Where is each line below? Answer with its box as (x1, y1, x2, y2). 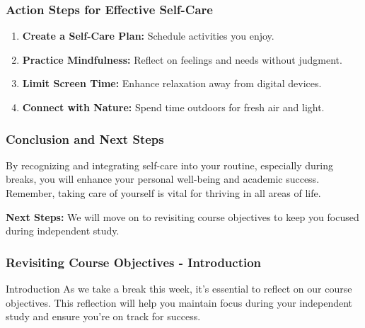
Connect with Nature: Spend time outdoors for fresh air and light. (22, 100, 325, 114)
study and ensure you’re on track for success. (6, 309, 201, 324)
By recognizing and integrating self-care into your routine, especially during (6, 157, 334, 172)
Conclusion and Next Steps (6, 130, 164, 147)
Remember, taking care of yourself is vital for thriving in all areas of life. (6, 186, 321, 200)
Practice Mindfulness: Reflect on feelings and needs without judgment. (22, 52, 342, 67)
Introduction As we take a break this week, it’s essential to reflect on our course (6, 281, 352, 295)
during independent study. (6, 223, 120, 238)
